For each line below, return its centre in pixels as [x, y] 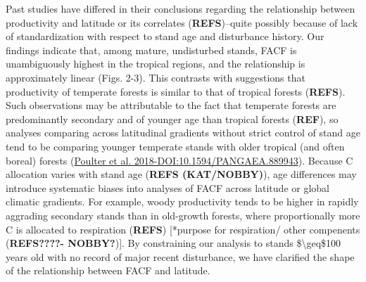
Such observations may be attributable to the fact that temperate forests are [171, 105]
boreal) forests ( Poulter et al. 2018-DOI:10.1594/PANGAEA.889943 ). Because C [179, 160]
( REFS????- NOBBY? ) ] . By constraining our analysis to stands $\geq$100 [173, 243]
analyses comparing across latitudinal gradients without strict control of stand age [183, 133]
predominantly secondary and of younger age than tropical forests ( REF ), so [172, 118]
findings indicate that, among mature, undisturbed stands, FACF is [151, 50]
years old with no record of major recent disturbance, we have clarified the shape [180, 256]
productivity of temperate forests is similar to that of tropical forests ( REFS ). [176, 91]
